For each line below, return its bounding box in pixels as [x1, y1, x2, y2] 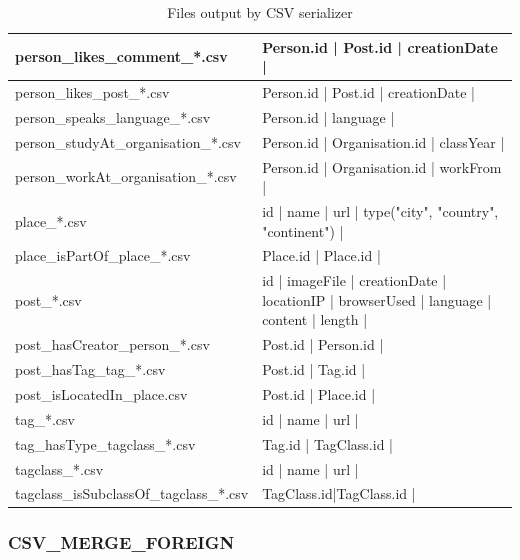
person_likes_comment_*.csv [15, 46, 228, 67]
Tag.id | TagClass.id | [262, 433, 393, 454]
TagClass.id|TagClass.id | [262, 483, 416, 504]
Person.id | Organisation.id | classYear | [262, 131, 505, 152]
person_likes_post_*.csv [15, 82, 170, 103]
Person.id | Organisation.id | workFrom [262, 156, 502, 177]
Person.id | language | [262, 106, 395, 127]
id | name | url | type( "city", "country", [262, 201, 499, 221]
